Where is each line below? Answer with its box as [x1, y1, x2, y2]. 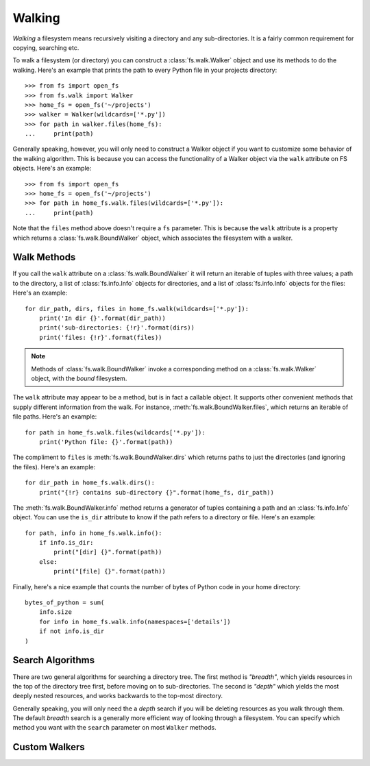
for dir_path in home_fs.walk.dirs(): [25, 479, 156, 486]
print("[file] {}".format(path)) [53, 567, 166, 576]
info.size [38, 608, 72, 616]
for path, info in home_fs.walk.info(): [25, 529, 162, 537]
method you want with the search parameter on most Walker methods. [12, 724, 217, 732]
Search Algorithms [12, 654, 95, 666]
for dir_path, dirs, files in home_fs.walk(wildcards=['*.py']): [25, 305, 249, 312]
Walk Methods [12, 251, 76, 263]
